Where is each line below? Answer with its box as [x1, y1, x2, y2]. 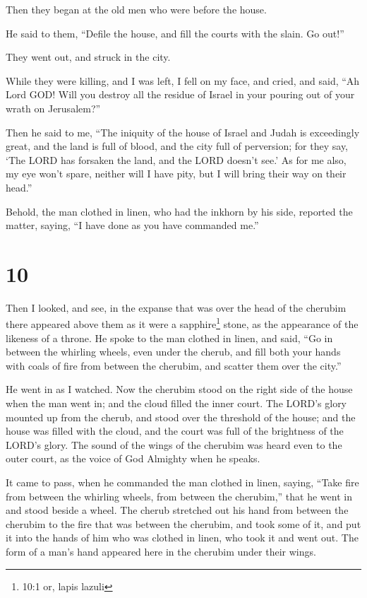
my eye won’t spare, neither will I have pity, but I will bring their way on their [6, 166, 347, 181]
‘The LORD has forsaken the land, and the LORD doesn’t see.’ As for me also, [6, 152, 347, 167]
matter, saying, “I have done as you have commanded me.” [6, 218, 259, 233]
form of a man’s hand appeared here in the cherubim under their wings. [6, 544, 316, 558]
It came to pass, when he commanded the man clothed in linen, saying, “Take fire [6, 475, 359, 490]
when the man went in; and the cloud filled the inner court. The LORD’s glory [6, 396, 347, 411]
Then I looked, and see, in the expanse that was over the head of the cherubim [6, 300, 347, 315]
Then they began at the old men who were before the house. [6, 2, 267, 16]
